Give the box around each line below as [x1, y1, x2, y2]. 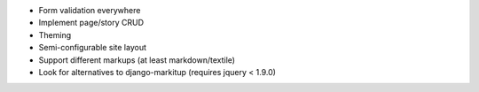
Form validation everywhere [38, 5, 141, 15]
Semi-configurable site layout [38, 42, 146, 53]
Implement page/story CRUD [38, 18, 145, 28]
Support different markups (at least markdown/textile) [38, 54, 235, 65]
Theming [38, 29, 71, 40]
